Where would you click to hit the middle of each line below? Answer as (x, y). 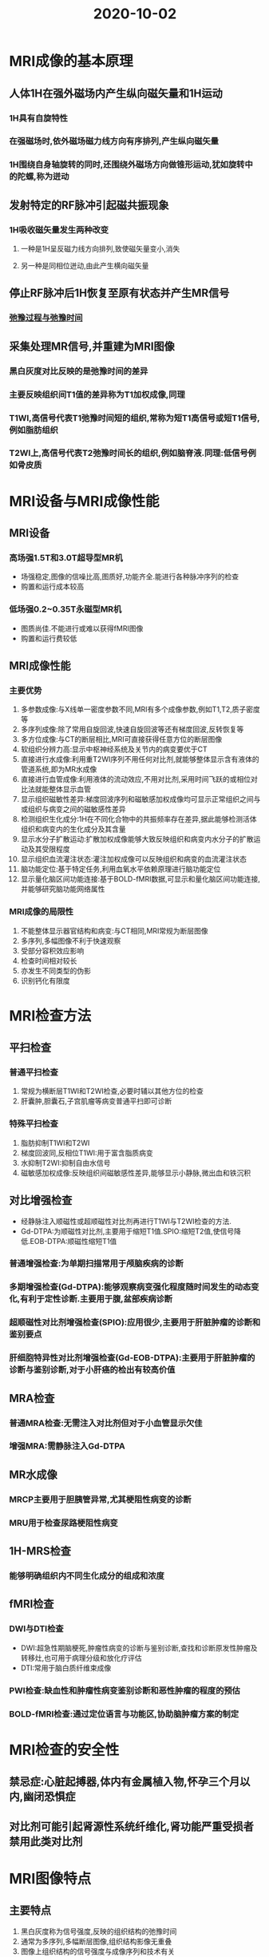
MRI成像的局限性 (42, 912)
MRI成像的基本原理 (71, 61)
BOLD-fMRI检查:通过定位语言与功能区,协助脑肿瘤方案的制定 (124, 1713)
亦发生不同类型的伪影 (55, 970)
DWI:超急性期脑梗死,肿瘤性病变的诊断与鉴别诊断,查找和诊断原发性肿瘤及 (139, 1648)
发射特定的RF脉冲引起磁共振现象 (89, 205)
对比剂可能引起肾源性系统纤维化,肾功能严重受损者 (132, 1826)
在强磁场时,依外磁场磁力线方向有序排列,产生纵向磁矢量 (114, 141)
